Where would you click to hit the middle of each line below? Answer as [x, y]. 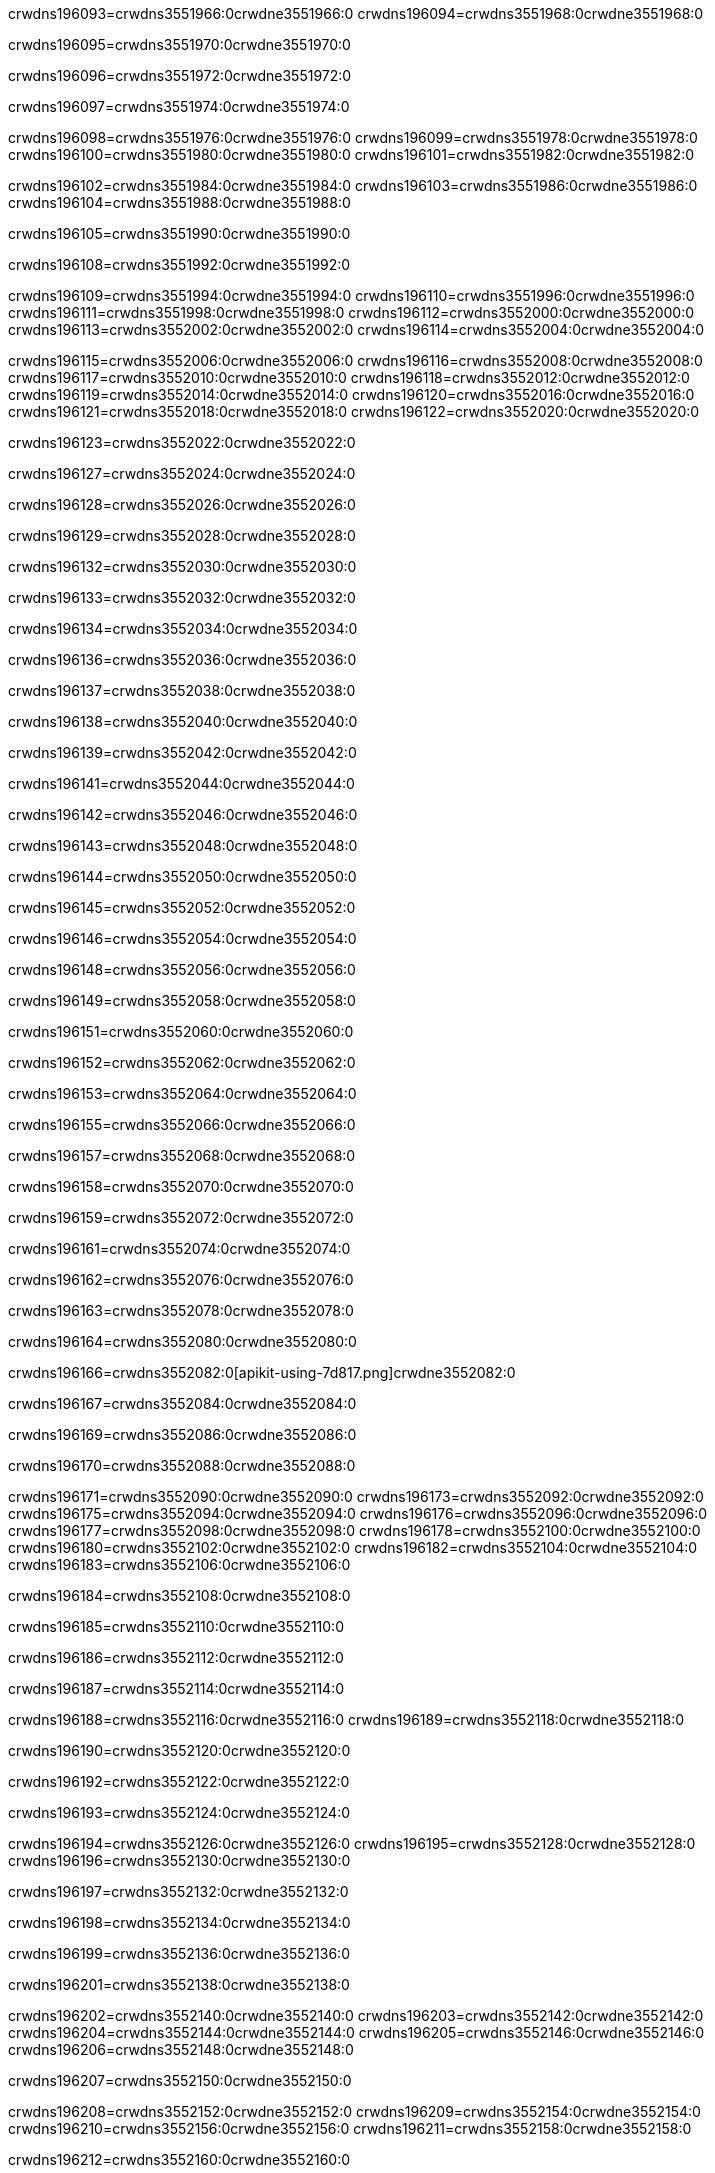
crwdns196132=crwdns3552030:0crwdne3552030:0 [182, 566]
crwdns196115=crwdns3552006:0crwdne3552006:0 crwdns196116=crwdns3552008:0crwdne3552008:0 [355, 360]
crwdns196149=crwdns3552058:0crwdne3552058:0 [182, 1000]
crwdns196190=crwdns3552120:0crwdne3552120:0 [179, 1750]
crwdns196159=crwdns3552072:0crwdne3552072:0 [181, 1217]
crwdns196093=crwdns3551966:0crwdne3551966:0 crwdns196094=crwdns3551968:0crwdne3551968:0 [356, 13]
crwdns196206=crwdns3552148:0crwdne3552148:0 [181, 2049]
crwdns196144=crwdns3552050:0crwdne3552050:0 [182, 876]
